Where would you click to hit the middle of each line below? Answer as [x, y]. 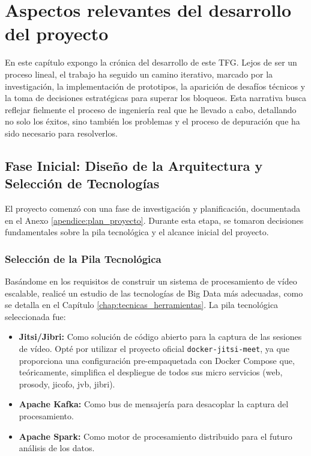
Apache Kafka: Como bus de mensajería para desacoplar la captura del [154, 404]
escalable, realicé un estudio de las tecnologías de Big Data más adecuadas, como [154, 293]
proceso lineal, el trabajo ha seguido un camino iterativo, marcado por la [139, 74]
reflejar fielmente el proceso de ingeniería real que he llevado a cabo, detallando [151, 109]
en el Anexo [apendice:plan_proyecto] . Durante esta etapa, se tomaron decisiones [154, 220]
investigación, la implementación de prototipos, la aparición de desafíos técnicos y [155, 86]
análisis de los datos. [57, 448]
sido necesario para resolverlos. [61, 133]
